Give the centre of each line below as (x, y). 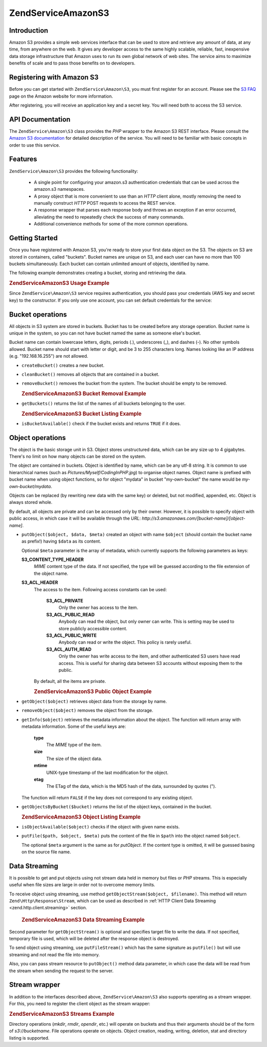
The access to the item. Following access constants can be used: (100, 589)
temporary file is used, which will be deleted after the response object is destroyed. (94, 938)
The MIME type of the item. (74, 744)
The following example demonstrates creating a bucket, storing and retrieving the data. (98, 273)
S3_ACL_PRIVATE (65, 601)
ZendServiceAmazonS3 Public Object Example (93, 692)
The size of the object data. (74, 759)
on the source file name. (46, 852)
